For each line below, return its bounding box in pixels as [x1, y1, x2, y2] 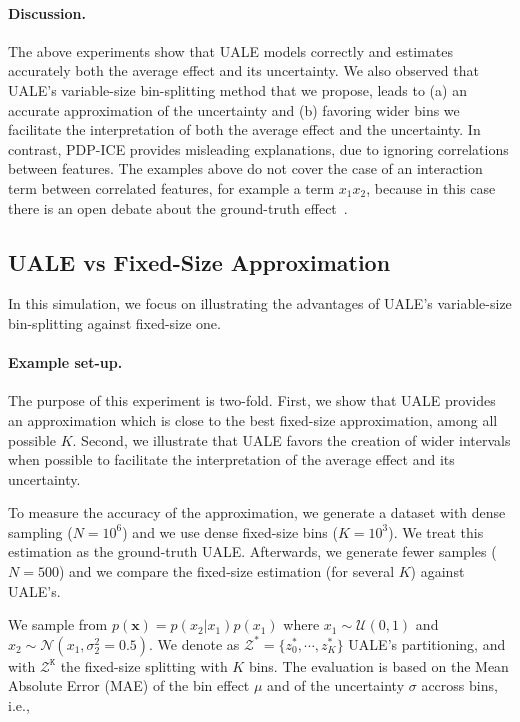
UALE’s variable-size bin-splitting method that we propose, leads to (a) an [8, 79, 467, 100]
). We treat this [388, 521, 484, 542]
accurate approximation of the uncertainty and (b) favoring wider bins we [8, 99, 460, 120]
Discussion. [8, 2, 86, 23]
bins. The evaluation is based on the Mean [248, 655, 509, 676]
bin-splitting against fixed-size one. [8, 312, 221, 333]
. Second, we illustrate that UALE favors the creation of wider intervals [72, 429, 511, 450]
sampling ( [8, 521, 73, 542]
